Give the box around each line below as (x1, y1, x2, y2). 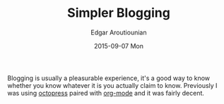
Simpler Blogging (66, 5, 171, 21)
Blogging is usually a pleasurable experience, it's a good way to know (7, 74, 211, 82)
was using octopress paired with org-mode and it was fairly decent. (7, 89, 205, 97)
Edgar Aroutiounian (90, 28, 147, 37)
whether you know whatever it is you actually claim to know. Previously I (7, 81, 218, 89)
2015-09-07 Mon (94, 41, 143, 50)
